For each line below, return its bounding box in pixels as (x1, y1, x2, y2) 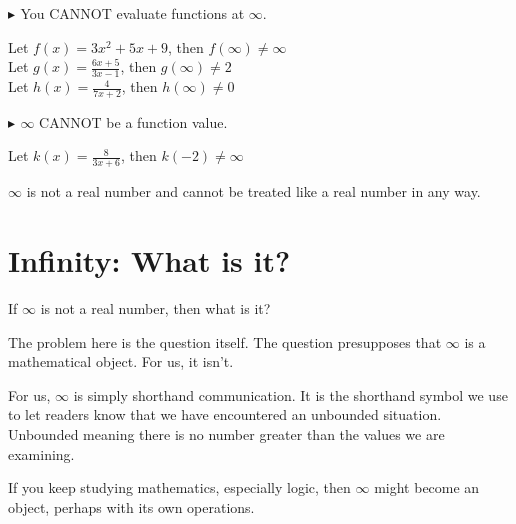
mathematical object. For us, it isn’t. (8, 351, 234, 372)
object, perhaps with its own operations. (8, 496, 255, 517)
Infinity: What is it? (8, 240, 291, 281)
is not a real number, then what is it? (40, 297, 271, 318)
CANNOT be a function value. (39, 111, 228, 132)
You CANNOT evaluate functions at (20, 3, 245, 23)
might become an (374, 477, 480, 498)
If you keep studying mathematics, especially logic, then (8, 477, 351, 498)
